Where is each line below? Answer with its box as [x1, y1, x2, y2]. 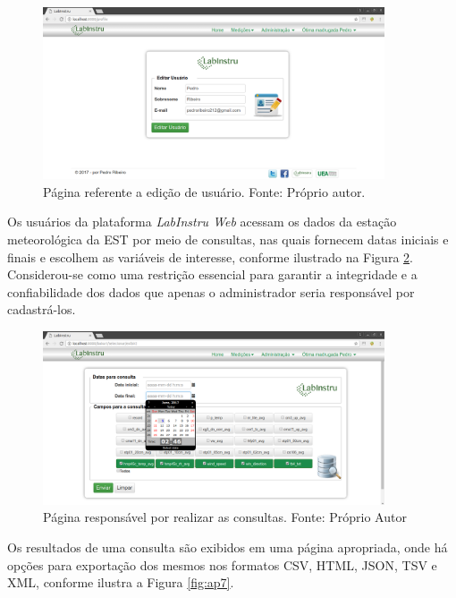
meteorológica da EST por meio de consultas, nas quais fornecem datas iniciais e [7, 230, 449, 249]
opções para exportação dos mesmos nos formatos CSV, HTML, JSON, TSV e [7, 555, 437, 574]
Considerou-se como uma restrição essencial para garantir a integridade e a [7, 265, 418, 284]
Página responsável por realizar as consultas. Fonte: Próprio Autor [43, 508, 407, 526]
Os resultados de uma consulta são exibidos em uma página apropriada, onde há [7, 537, 448, 556]
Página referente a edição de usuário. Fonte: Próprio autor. [43, 182, 366, 201]
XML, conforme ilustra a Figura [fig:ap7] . [7, 573, 234, 592]
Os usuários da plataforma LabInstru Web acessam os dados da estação [7, 212, 397, 231]
